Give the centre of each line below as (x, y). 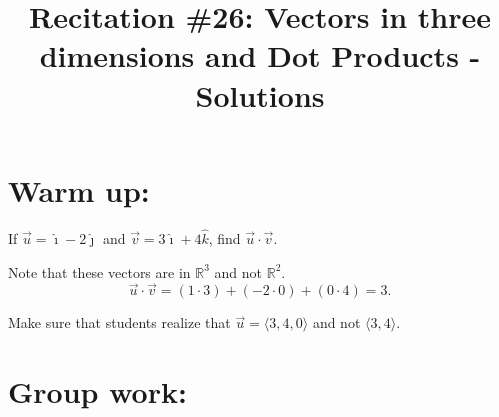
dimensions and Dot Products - (260, 55)
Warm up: (79, 189)
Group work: (97, 391)
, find (224, 237)
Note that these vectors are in (99, 271)
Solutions (260, 94)
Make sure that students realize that (119, 322)
